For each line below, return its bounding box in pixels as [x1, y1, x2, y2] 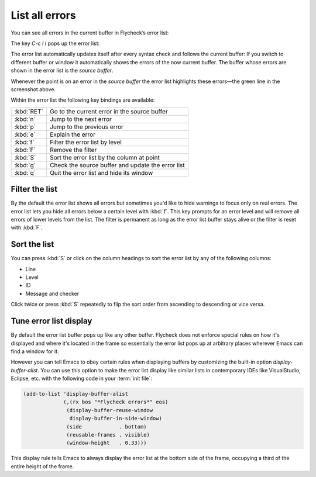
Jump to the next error [50, 115, 112, 123]
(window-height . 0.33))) [66, 440, 147, 447]
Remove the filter [50, 146, 97, 154]
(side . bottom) [66, 423, 147, 430]
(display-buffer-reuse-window [66, 407, 153, 413]
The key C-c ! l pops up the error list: [11, 40, 100, 47]
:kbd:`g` [14, 161, 36, 169]
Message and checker [25, 290, 80, 297]
